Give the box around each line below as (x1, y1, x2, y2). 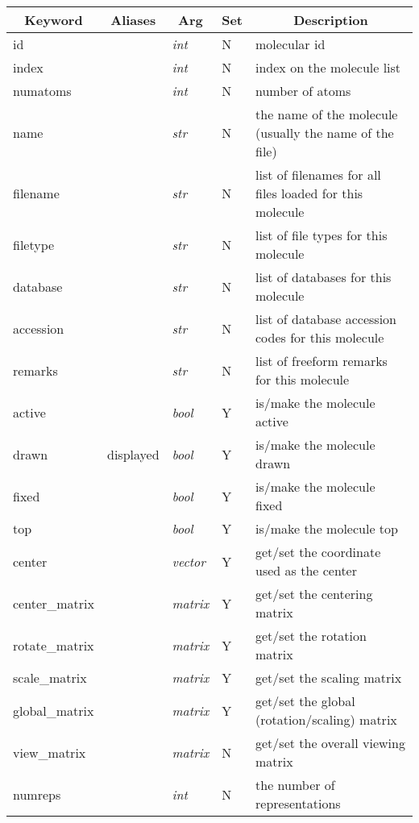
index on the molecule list (255, 58, 401, 77)
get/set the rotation (255, 626, 367, 645)
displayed (106, 444, 160, 463)
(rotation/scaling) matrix (255, 710, 397, 729)
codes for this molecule (255, 328, 384, 347)
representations (255, 794, 341, 813)
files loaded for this (255, 184, 363, 202)
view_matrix (13, 742, 86, 762)
